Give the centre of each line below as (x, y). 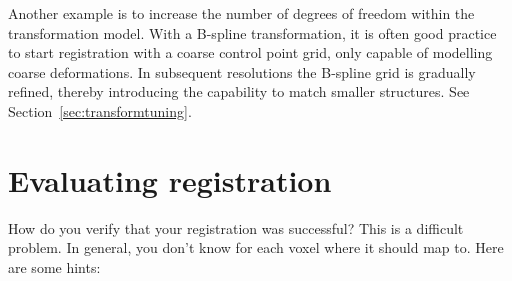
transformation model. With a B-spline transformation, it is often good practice (252, 32)
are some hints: (54, 266)
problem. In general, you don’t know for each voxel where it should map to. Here (256, 247)
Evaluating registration (170, 179)
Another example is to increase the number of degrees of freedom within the (241, 13)
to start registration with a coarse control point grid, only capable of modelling (250, 52)
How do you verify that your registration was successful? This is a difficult (236, 227)
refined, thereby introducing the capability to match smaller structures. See (239, 91)
